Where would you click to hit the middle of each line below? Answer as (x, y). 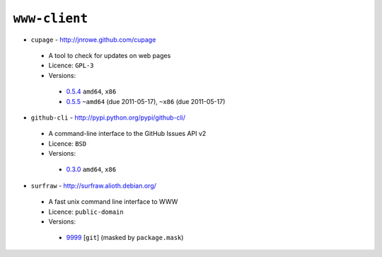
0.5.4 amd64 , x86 (91, 91)
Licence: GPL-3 (71, 65)
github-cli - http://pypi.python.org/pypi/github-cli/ (108, 118)
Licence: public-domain (86, 212)
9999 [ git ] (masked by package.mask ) (125, 238)
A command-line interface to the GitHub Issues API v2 (127, 134)
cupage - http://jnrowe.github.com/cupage (93, 40)
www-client (51, 18)
